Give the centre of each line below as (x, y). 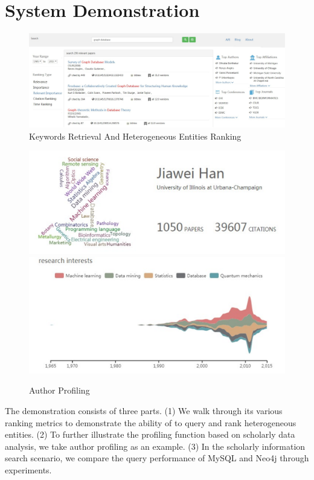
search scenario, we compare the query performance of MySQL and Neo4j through (157, 458)
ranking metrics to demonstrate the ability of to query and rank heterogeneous (151, 422)
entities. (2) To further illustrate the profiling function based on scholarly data (150, 434)
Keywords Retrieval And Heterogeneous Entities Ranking (135, 136)
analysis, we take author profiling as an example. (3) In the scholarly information (155, 446)
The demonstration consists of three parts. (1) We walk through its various (144, 410)
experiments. (28, 469)
